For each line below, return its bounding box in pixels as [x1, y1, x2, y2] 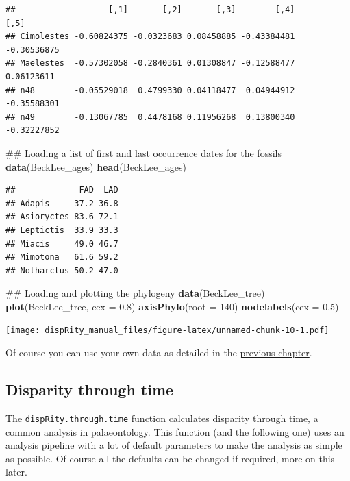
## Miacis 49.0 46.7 [5, 238, 118, 249]
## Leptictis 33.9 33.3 [5, 225, 118, 235]
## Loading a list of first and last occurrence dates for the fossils [5, 145, 282, 160]
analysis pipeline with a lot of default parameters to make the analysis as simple [5, 438, 342, 452]
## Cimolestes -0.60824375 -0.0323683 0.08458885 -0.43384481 [5, 32, 295, 42]
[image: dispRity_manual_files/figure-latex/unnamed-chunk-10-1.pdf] [5, 325, 329, 336]
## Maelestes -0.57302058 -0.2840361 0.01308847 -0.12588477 [5, 58, 295, 69]
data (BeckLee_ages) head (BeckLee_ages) [5, 159, 186, 173]
